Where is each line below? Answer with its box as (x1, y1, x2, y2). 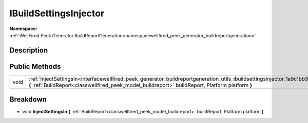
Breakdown (9, 95, 47, 104)
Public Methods (9, 62, 61, 71)
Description (9, 46, 48, 55)
